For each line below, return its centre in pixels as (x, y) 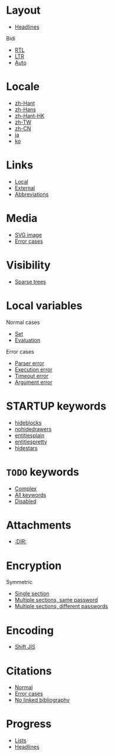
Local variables (44, 306)
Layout (23, 10)
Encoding (30, 630)
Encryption (34, 566)
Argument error (33, 382)
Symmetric (19, 582)
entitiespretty (31, 442)
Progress (29, 724)
